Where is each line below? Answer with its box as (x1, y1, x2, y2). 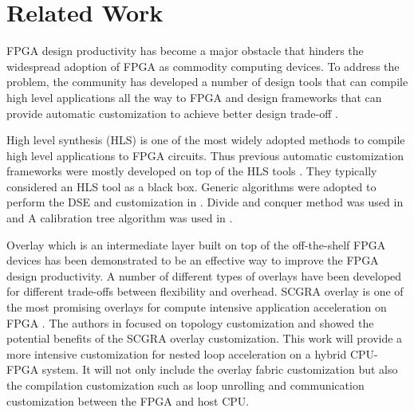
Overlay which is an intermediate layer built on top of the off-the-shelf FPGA (6, 236, 386, 253)
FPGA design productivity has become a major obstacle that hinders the (6, 42, 364, 59)
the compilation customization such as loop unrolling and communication (6, 377, 365, 393)
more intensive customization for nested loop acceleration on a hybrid (6, 345, 347, 362)
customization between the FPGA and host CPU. (6, 392, 250, 409)
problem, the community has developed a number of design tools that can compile (6, 73, 408, 90)
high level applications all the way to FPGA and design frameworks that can (6, 88, 382, 105)
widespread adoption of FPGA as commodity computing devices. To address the (6, 57, 400, 74)
